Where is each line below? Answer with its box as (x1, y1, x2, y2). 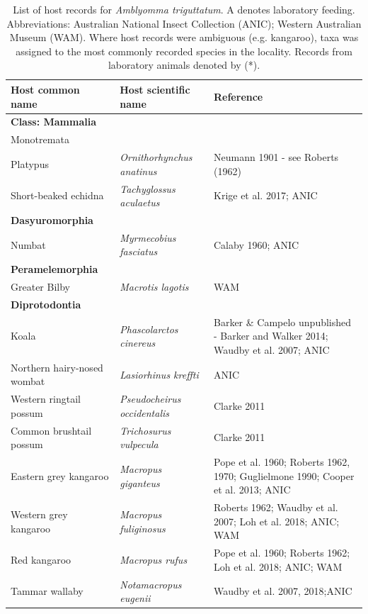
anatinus (120, 163, 157, 178)
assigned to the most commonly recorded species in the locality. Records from (16, 43, 352, 58)
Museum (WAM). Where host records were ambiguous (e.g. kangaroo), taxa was (9, 30, 359, 45)
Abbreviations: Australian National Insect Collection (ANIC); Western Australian (6, 16, 362, 30)
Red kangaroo (11, 552, 71, 566)
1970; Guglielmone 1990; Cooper (214, 468, 355, 483)
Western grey (11, 506, 68, 521)
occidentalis (120, 405, 170, 420)
